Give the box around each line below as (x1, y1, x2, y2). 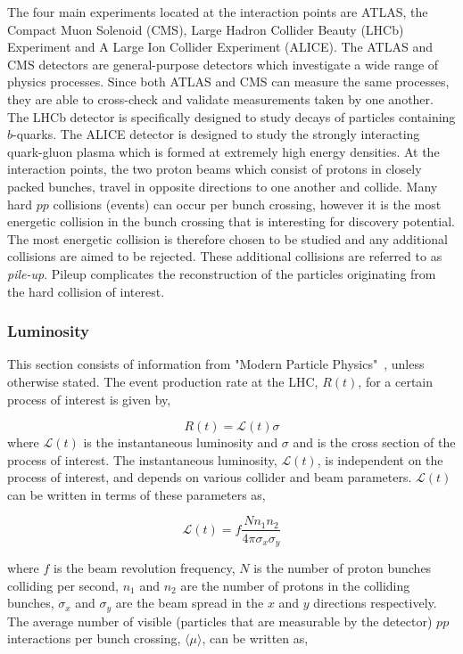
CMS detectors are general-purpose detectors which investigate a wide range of (7, 54, 439, 73)
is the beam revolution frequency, (54, 558, 236, 576)
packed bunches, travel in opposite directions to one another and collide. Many (7, 176, 438, 195)
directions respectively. (313, 593, 437, 612)
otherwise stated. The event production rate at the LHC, (7, 372, 318, 390)
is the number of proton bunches (253, 558, 432, 576)
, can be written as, (202, 629, 309, 648)
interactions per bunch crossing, (7, 629, 181, 648)
